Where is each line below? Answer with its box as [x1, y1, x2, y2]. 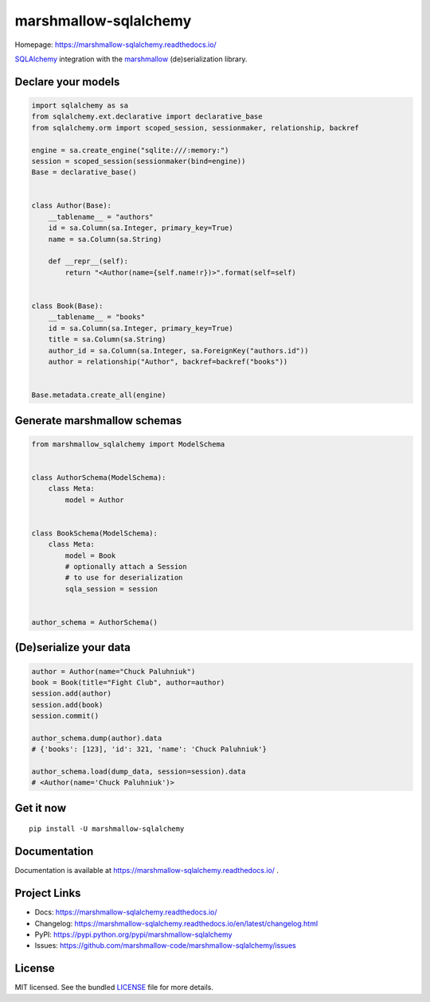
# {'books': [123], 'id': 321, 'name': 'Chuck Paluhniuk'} [31, 745, 267, 754]
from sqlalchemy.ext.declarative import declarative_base [31, 112, 263, 121]
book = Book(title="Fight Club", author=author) [31, 677, 225, 687]
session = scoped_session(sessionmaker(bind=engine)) [31, 156, 246, 166]
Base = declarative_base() [31, 168, 137, 177]
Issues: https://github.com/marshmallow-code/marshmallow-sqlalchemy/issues [34, 941, 296, 950]
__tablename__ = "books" [48, 313, 146, 322]
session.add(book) [31, 700, 104, 709]
